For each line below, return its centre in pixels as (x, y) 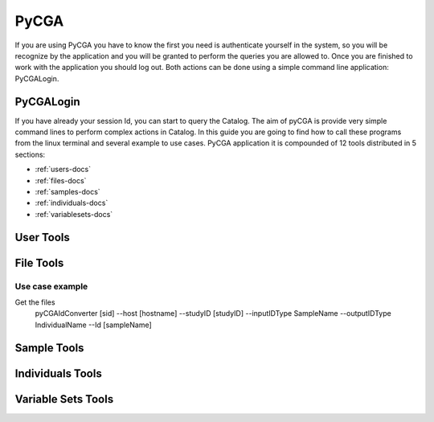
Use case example (51, 286)
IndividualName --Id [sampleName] (93, 325)
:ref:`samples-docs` (68, 191)
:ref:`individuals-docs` (72, 203)
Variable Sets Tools (64, 399)
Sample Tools (49, 348)
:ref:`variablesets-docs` (74, 214)
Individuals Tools (58, 373)
